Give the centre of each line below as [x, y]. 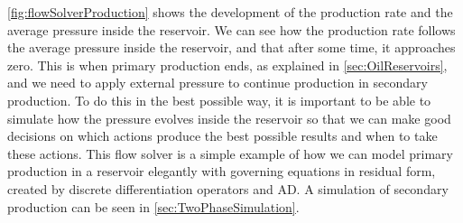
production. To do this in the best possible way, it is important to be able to [219, 100]
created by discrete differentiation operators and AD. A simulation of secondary [228, 188]
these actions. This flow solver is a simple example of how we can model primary [231, 153]
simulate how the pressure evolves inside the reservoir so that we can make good [229, 118]
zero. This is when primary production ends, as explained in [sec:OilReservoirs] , [227, 65]
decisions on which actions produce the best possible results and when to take [222, 136]
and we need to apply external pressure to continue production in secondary [218, 83]
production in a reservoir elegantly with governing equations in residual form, [222, 171]
